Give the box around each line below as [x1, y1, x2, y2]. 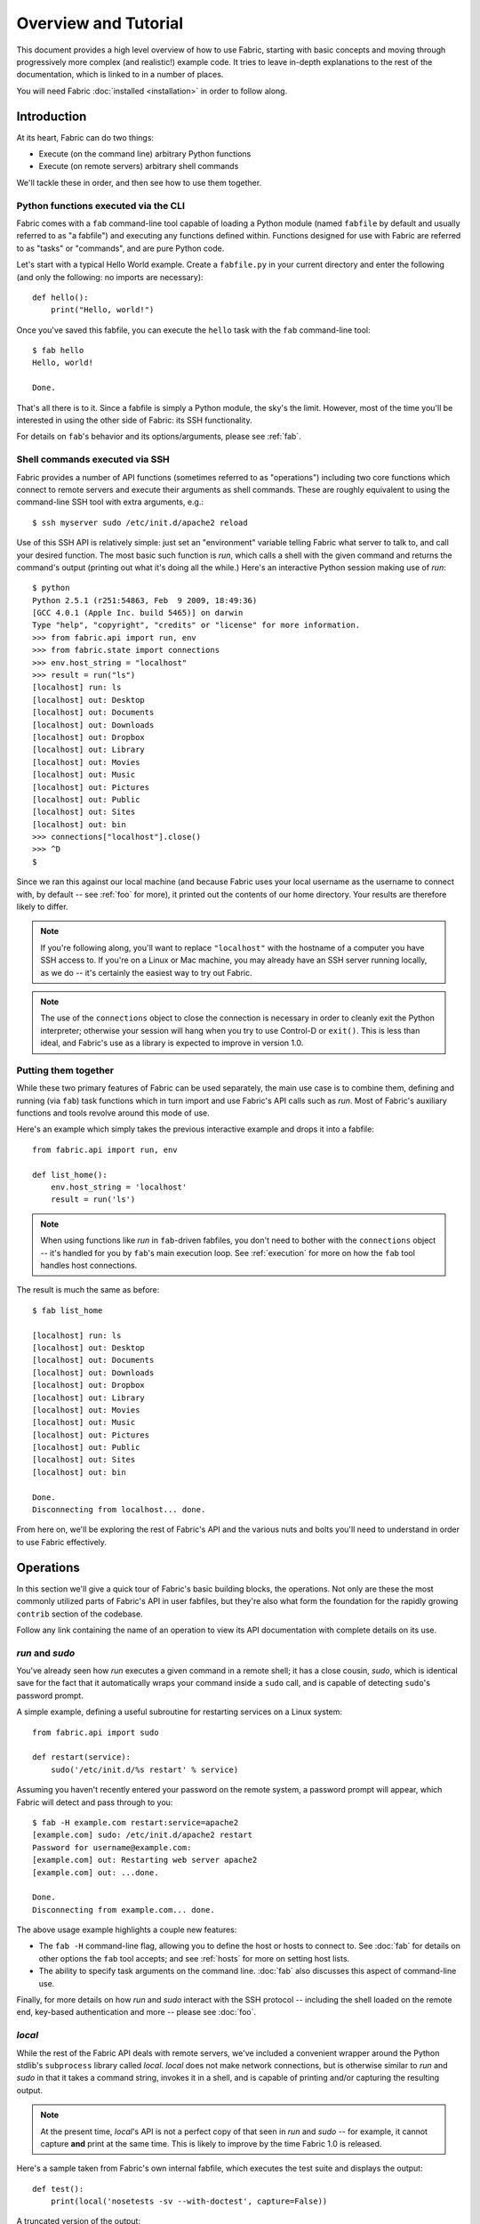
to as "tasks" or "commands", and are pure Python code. [16, 243, 225, 254]
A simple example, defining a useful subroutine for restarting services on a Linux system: [16, 1706, 342, 1717]
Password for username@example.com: [32, 1842, 192, 1852]
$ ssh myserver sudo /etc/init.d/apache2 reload [32, 517, 248, 528]
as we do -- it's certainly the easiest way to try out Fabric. [40, 967, 252, 978]
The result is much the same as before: [16, 1285, 160, 1295]
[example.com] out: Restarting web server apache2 [32, 1855, 258, 1865]
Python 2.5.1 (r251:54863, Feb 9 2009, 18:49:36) [32, 595, 258, 605]
